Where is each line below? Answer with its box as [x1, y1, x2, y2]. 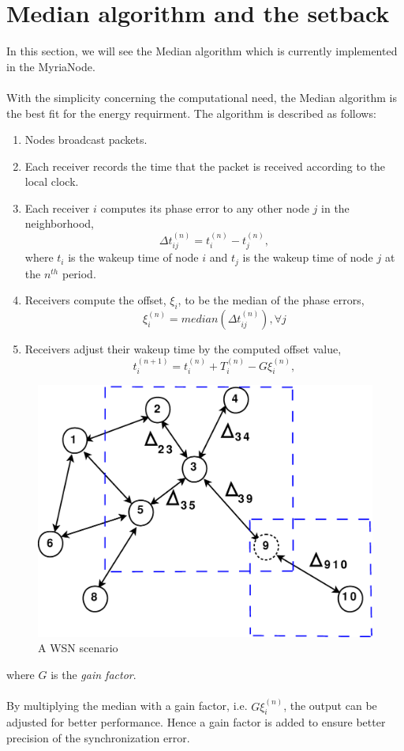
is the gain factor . [50, 666, 137, 682]
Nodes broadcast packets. [24, 131, 148, 148]
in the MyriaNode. [6, 58, 95, 74]
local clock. [24, 173, 79, 190]
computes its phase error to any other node [100, 199, 309, 216]
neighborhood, [24, 215, 94, 232]
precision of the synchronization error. [6, 729, 190, 745]
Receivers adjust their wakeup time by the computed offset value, [24, 341, 342, 357]
